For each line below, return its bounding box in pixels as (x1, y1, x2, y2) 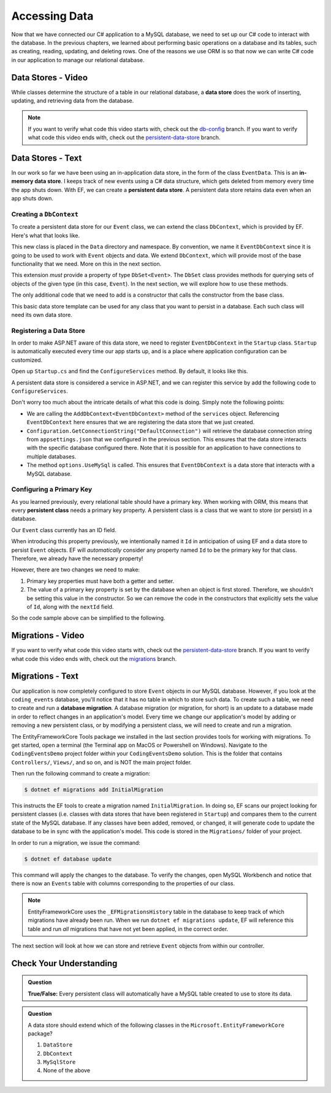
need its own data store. (11, 311, 73, 318)
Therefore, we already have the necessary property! (11, 555, 143, 562)
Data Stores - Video (11, 72, 88, 83)
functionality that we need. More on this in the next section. (11, 260, 162, 267)
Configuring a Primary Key (11, 485, 93, 493)
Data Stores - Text (11, 153, 82, 163)
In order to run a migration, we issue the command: (11, 839, 141, 846)
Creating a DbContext (11, 210, 79, 219)
